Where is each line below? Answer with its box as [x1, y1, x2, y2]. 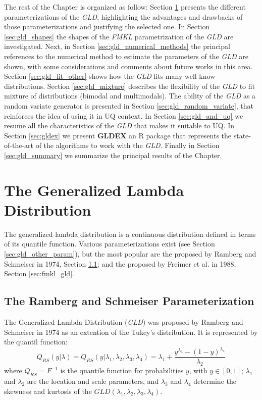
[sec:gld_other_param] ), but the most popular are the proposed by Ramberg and [4, 248, 256, 259]
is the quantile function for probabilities [60, 365, 184, 376]
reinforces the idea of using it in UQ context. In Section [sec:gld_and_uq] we [4, 110, 243, 121]
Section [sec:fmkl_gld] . [4, 268, 74, 279]
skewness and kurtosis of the [4, 385, 92, 396]
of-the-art [4, 140, 33, 151]
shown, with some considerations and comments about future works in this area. [4, 61, 253, 71]
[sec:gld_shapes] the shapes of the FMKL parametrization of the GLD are [4, 31, 234, 41]
